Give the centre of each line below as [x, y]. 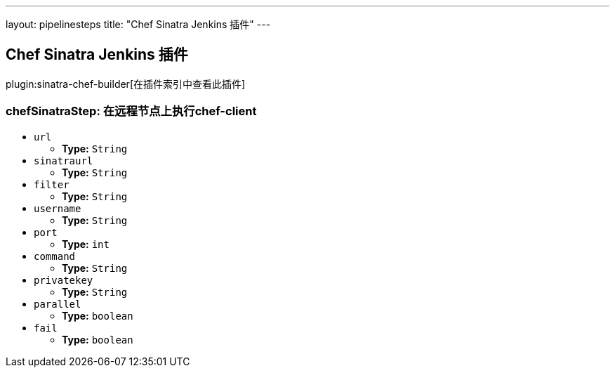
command [55, 256]
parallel [58, 304]
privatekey [64, 280]
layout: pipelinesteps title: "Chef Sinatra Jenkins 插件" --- [138, 24]
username [58, 208]
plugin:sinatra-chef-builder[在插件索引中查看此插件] [126, 84]
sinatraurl [64, 161]
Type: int [86, 244]
